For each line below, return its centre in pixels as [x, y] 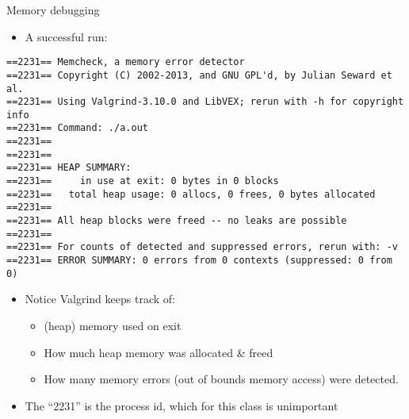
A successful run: [66, 36]
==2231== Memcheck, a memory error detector [126, 62]
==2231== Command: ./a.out [77, 128]
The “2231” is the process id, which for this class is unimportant [182, 405]
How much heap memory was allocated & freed [159, 352]
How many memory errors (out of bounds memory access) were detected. [221, 379]
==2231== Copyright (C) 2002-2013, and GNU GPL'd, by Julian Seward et [199, 75]
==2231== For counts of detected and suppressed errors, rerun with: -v [202, 247]
